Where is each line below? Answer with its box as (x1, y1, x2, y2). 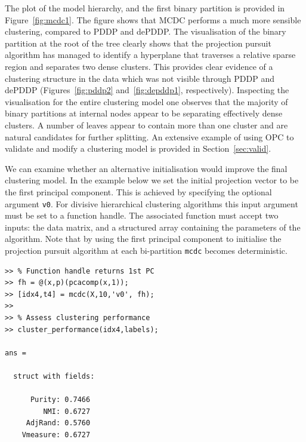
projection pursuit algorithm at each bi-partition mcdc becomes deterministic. (5, 244, 288, 256)
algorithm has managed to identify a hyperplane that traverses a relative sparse (5, 48, 296, 61)
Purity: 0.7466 (30, 395, 91, 404)
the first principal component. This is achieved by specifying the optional (5, 185, 272, 198)
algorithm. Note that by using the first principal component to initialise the (5, 232, 282, 245)
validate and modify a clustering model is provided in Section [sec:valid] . (5, 142, 271, 155)
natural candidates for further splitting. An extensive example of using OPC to (5, 130, 294, 143)
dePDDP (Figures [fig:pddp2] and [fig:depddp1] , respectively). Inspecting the (5, 84, 289, 96)
